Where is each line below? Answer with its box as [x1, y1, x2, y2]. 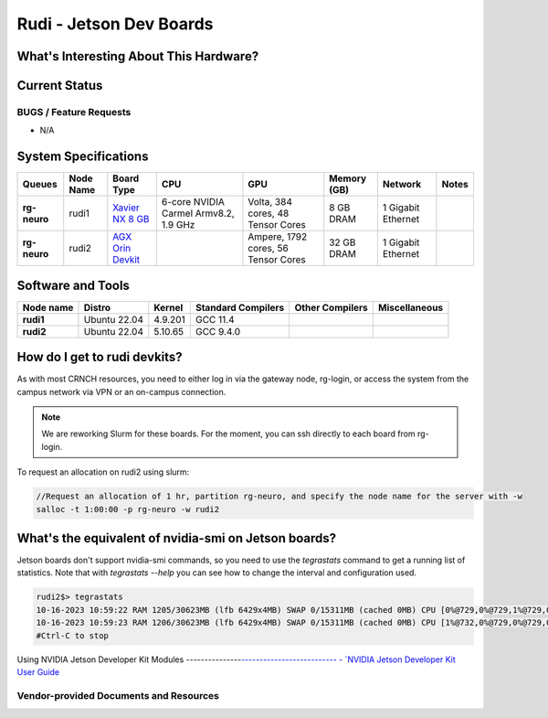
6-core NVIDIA [161, 196, 226, 209]
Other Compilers [294, 301, 369, 314]
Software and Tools [16, 277, 130, 293]
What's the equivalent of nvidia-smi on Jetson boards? [16, 530, 337, 546]
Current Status [16, 78, 103, 93]
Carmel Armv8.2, [161, 207, 235, 220]
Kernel [153, 301, 184, 314]
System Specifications [16, 149, 149, 165]
